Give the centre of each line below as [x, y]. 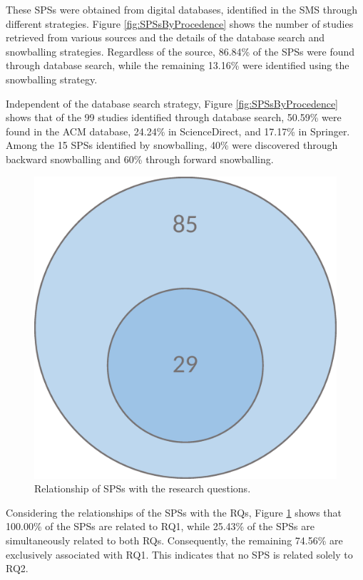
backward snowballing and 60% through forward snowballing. [140, 159]
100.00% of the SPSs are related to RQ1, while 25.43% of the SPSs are [160, 526]
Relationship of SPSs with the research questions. [143, 488]
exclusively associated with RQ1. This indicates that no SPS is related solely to [179, 554]
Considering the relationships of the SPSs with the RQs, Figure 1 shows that [174, 512]
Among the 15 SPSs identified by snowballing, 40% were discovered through [172, 145]
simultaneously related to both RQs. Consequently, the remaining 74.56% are [174, 540]
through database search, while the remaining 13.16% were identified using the [178, 65]
